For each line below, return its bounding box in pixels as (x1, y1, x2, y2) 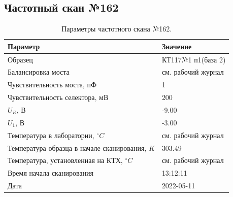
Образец (8, 54, 33, 64)
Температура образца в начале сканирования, (8, 142, 147, 153)
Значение (161, 41, 192, 51)
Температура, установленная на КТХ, (8, 155, 123, 166)
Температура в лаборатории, (8, 129, 94, 140)
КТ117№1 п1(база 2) (161, 54, 226, 64)
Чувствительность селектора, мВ (8, 92, 109, 103)
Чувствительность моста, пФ (8, 79, 97, 90)
